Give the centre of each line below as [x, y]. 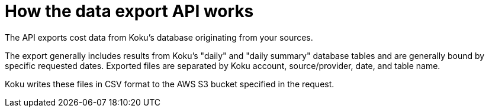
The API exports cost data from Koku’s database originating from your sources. [159, 37]
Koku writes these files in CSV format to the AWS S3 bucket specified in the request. [170, 84]
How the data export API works [129, 11]
